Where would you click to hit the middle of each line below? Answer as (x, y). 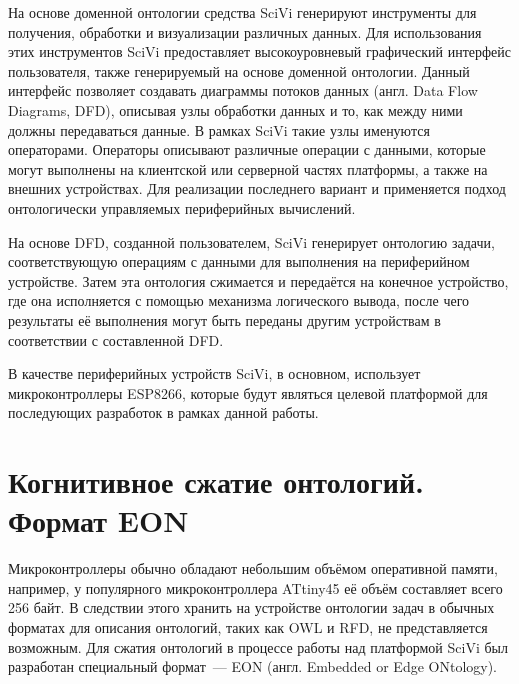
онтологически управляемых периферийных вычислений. (182, 207)
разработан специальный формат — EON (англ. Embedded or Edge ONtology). (253, 666)
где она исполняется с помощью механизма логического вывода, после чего (239, 300)
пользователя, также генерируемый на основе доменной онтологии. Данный (239, 70)
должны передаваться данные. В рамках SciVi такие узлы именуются (219, 129)
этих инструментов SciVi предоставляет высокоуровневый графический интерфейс (260, 51)
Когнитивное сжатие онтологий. (216, 481)
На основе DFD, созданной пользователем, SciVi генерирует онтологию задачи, (251, 241)
